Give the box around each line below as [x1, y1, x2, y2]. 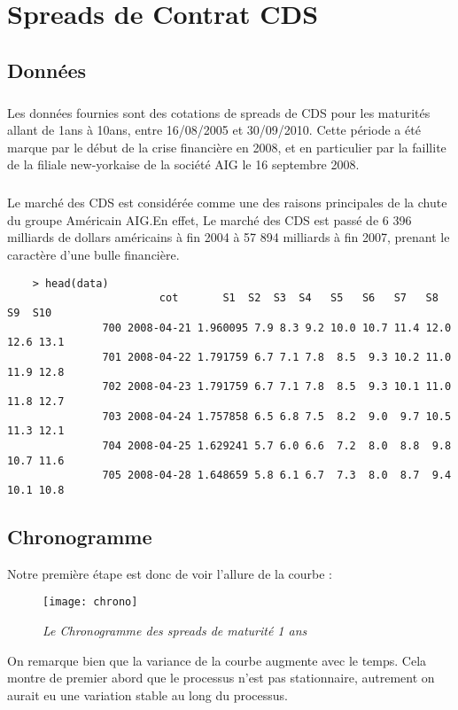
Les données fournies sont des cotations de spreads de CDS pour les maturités [7, 103, 431, 121]
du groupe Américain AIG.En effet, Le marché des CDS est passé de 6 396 [7, 210, 412, 229]
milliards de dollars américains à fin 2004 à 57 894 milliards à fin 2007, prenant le [7, 228, 450, 246]
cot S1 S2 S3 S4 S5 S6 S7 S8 [159, 292, 439, 305]
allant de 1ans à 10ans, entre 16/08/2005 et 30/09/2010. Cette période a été [7, 121, 421, 139]
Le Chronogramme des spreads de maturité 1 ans [43, 620, 307, 639]
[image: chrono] [43, 596, 138, 609]
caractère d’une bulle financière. [7, 246, 180, 264]
